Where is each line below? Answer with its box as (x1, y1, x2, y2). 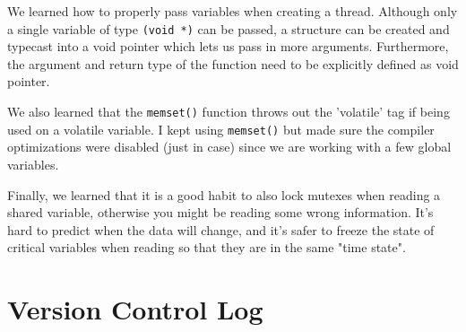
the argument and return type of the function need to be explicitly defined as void (7, 54, 459, 73)
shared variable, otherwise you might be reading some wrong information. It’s (7, 203, 434, 222)
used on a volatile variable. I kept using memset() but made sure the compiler (7, 119, 435, 138)
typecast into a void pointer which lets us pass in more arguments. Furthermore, (7, 37, 449, 56)
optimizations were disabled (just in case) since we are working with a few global (7, 137, 452, 156)
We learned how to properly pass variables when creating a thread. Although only (7, 2, 458, 20)
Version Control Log (7, 291, 263, 328)
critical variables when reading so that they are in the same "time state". (7, 238, 406, 257)
